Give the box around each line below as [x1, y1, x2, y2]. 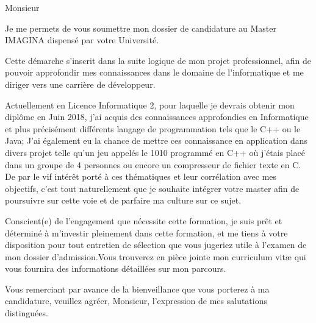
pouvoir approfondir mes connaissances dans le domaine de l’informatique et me [5, 66, 304, 79]
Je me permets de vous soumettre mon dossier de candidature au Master [5, 21, 276, 34]
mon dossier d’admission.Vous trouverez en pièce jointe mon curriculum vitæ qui [5, 250, 306, 263]
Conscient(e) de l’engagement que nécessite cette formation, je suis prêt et [5, 214, 282, 227]
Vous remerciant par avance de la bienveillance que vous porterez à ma [5, 282, 270, 295]
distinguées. [5, 307, 48, 319]
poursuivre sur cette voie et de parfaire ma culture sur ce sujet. [5, 194, 242, 207]
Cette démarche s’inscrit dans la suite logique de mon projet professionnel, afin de [5, 54, 311, 66]
